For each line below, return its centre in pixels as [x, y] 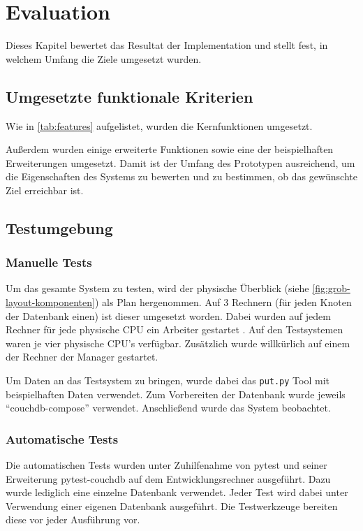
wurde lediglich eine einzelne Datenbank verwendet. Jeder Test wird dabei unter [177, 492]
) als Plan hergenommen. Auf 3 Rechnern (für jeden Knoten [223, 302]
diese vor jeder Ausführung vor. [73, 519]
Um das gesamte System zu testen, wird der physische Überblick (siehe [157, 288]
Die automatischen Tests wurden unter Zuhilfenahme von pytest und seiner [166, 465]
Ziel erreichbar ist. [45, 190]
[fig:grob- [331, 288]
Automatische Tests [62, 438]
